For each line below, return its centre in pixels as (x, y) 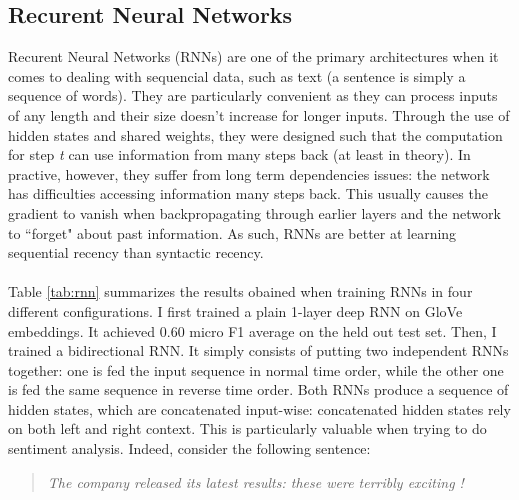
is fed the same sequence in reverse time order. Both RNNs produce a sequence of (258, 389)
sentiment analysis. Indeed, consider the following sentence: (189, 448)
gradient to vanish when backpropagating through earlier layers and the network (254, 212)
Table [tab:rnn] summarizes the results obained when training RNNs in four (240, 291)
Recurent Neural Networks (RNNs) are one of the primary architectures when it (253, 56)
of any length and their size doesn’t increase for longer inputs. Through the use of (259, 114)
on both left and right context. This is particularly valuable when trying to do (247, 428)
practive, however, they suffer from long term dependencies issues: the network (249, 173)
